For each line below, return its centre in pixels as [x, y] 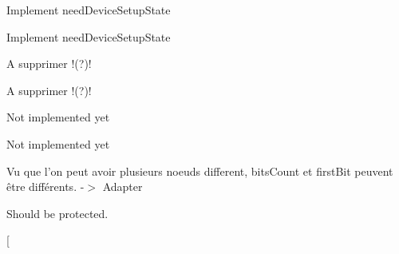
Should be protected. [57, 213]
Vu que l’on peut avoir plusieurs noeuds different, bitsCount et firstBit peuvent [200, 171]
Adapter [122, 187]
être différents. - [45, 187]
